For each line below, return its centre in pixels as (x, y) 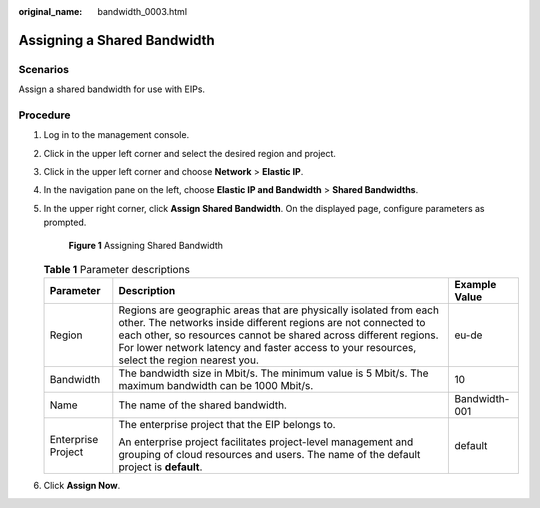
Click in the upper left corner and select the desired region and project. (190, 153)
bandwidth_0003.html (142, 11)
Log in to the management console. (116, 135)
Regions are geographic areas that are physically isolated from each (279, 310)
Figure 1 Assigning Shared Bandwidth (146, 245)
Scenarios (44, 69)
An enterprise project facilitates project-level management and (266, 442)
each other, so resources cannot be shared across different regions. (278, 335)
